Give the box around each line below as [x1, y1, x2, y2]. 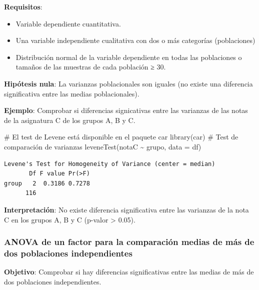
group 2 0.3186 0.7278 [4, 179, 90, 187]
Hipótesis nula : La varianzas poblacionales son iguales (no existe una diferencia [4, 78, 253, 88]
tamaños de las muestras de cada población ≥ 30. [15, 61, 166, 72]
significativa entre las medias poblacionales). [4, 88, 139, 98]
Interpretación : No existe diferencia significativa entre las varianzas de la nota [4, 204, 249, 214]
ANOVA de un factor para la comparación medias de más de [4, 235, 254, 248]
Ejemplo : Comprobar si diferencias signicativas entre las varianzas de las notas [4, 105, 248, 115]
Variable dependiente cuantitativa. [15, 18, 121, 28]
